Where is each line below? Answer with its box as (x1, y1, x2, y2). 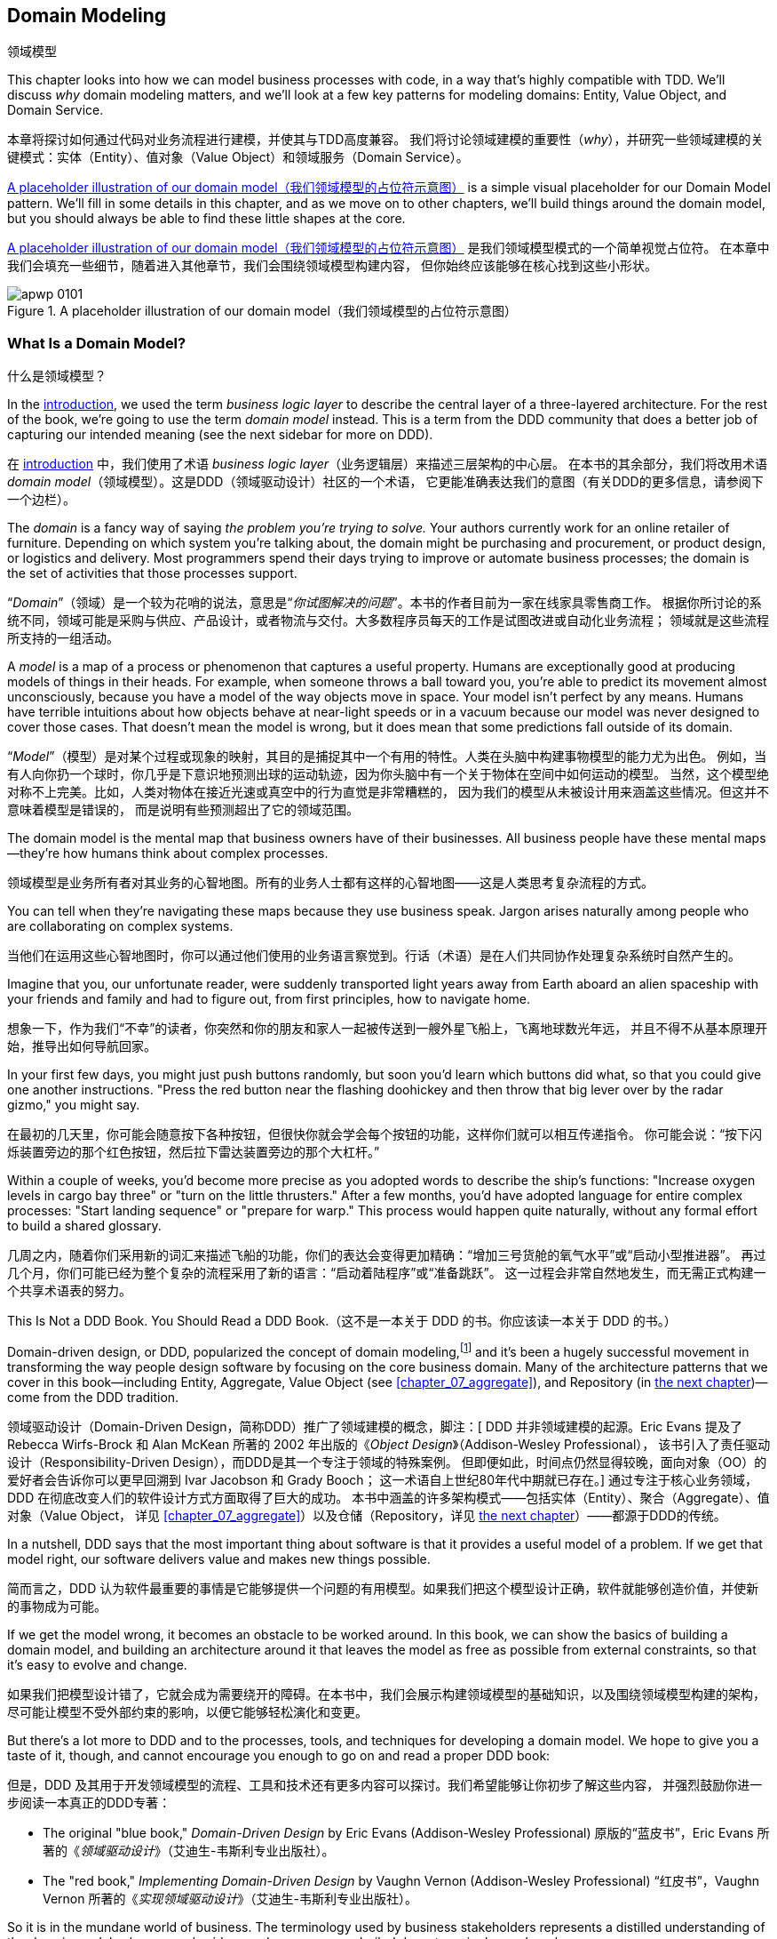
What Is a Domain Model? (7, 333, 186, 352)
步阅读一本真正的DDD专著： (7, 1794, 171, 1810)
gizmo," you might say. (7, 1097, 140, 1113)
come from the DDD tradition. (7, 1389, 179, 1405)
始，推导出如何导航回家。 (7, 1038, 156, 1054)
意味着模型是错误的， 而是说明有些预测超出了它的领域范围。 (7, 802, 359, 818)
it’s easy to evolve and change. (7, 1656, 187, 1672)
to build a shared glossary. (7, 1218, 162, 1234)
